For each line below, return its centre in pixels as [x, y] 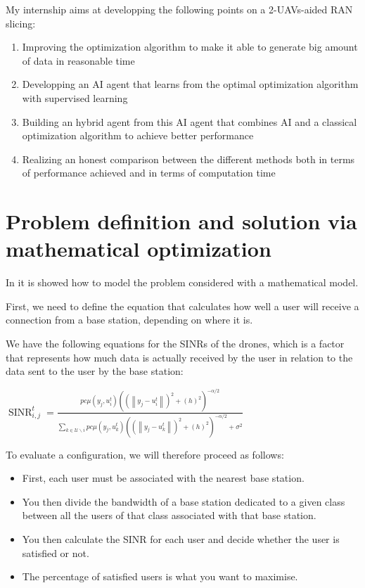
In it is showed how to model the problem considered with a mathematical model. [182, 282]
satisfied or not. [56, 552]
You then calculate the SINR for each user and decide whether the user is [181, 538]
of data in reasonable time [78, 60]
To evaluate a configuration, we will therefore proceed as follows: [145, 454]
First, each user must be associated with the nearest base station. [163, 478]
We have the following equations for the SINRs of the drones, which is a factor [175, 344]
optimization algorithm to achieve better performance [138, 135]
